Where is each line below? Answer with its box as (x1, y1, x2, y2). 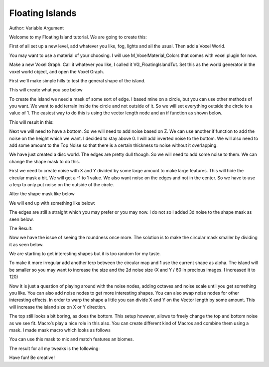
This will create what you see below (9, 87, 83, 93)
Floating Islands (9, 7, 77, 18)
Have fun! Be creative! (9, 355, 55, 361)
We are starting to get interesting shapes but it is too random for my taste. (9, 251, 161, 257)
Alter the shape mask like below (9, 191, 75, 197)
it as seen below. (9, 241, 44, 247)
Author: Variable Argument (9, 25, 64, 31)
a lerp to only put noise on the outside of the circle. (9, 181, 114, 187)
